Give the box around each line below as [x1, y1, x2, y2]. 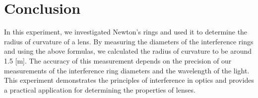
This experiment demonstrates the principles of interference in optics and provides [4, 75, 254, 85]
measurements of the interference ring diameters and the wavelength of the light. [4, 65, 250, 75]
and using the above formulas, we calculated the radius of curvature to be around [4, 46, 252, 56]
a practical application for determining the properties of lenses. [4, 84, 195, 95]
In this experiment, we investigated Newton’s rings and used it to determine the [4, 27, 248, 37]
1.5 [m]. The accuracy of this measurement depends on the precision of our [4, 55, 232, 65]
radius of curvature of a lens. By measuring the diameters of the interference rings [4, 36, 254, 46]
